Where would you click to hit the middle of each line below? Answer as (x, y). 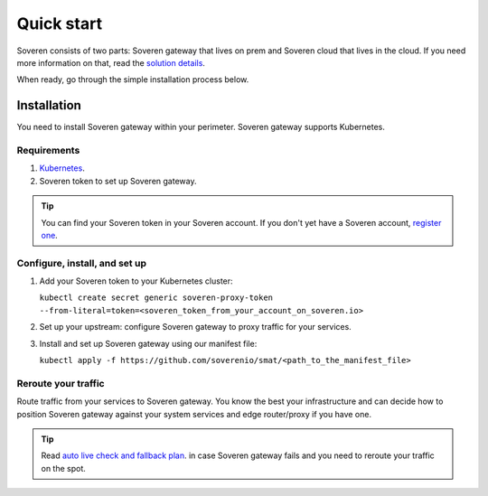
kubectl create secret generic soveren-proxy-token (156, 298)
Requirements (48, 150)
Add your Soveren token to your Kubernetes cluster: (136, 281)
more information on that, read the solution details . (111, 62)
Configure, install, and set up (81, 263)
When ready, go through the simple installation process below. (133, 80)
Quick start (60, 23)
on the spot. (63, 468)
